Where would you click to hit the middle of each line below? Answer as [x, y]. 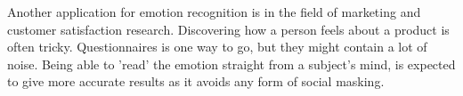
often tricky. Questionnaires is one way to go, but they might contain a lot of [217, 47]
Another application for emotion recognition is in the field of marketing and [214, 12]
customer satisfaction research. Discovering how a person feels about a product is [228, 29]
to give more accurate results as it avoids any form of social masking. [196, 81]
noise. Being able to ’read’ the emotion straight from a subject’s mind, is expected [231, 64]
